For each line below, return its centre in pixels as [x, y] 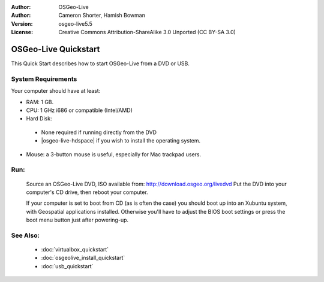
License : [22, 32]
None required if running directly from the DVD [99, 132]
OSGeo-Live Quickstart [55, 49]
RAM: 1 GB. [40, 102]
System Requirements [44, 79]
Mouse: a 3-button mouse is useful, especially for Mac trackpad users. [114, 154]
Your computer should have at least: [56, 91]
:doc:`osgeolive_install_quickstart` [83, 258]
